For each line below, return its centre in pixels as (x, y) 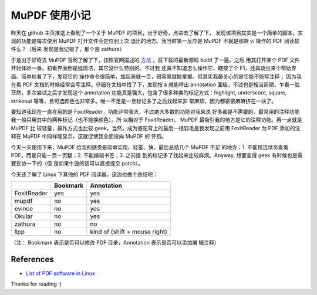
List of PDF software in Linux (60, 273)
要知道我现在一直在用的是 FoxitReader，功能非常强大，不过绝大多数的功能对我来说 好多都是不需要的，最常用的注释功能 (155, 112)
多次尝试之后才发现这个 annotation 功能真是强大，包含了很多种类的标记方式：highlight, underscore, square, (156, 93)
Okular (24, 216)
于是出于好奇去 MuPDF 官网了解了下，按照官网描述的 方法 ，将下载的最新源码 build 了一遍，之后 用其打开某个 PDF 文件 (156, 60)
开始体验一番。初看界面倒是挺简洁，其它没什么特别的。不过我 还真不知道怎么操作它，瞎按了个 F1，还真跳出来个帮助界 (154, 68)
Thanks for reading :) (36, 284)
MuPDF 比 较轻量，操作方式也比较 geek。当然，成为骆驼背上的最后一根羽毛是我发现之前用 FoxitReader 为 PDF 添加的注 (156, 128)
